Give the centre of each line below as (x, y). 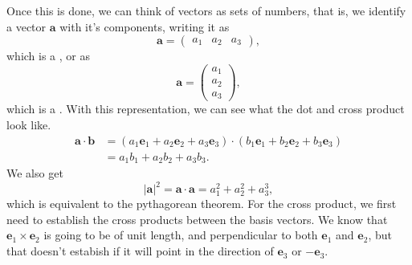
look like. (29, 124)
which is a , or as (49, 56)
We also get (35, 173)
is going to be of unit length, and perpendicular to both (181, 235)
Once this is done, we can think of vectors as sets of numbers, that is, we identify (206, 10)
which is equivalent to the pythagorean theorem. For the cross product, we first (202, 204)
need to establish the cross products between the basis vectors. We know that (197, 219)
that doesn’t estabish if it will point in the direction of (140, 251)
